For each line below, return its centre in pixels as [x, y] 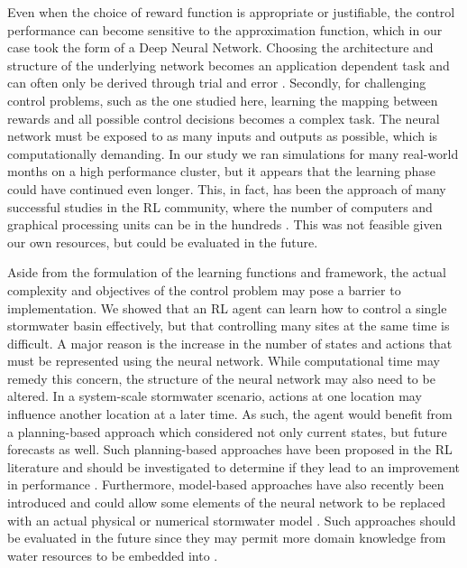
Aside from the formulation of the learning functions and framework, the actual [227, 272]
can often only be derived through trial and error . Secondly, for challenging [217, 83]
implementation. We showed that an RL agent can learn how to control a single [227, 307]
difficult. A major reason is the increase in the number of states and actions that [230, 343]
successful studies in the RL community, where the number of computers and [220, 206]
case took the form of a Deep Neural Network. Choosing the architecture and [220, 47]
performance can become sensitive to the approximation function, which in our [225, 29]
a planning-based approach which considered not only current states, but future [227, 431]
